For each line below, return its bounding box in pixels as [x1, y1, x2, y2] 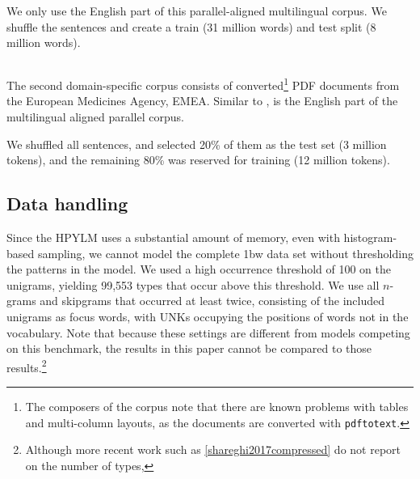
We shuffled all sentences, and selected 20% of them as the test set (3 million [6, 135, 387, 152]
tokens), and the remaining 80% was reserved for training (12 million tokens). [6, 151, 390, 168]
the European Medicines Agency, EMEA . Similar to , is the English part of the [6, 92, 398, 109]
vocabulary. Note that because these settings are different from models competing [6, 324, 410, 341]
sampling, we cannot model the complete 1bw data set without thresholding [37, 244, 414, 261]
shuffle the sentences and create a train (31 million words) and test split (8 [6, 18, 376, 35]
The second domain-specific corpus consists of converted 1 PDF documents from [6, 74, 400, 93]
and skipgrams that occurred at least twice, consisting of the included [40, 292, 385, 309]
